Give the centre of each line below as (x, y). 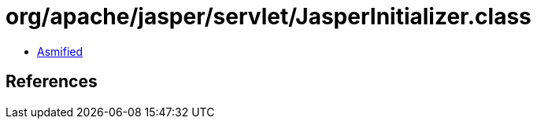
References (52, 82)
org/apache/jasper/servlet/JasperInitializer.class (268, 17)
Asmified (60, 51)
